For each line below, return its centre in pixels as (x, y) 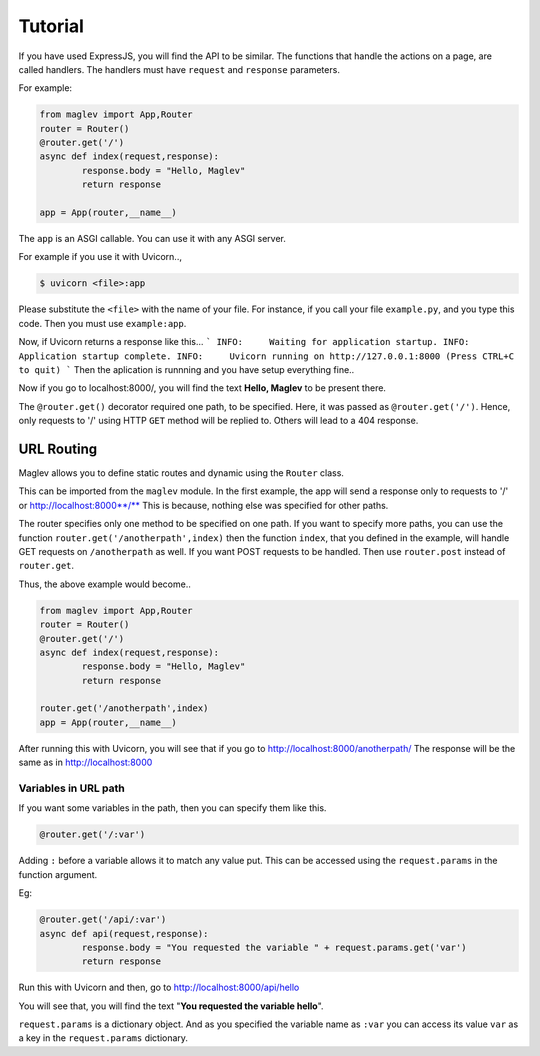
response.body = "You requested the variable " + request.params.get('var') (274, 947)
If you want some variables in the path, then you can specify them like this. (172, 808)
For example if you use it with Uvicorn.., (100, 257)
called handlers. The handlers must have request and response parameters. (179, 69)
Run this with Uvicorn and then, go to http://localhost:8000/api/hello (159, 987)
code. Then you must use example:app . (102, 323)
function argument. (58, 874)
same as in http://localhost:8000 (85, 762)
